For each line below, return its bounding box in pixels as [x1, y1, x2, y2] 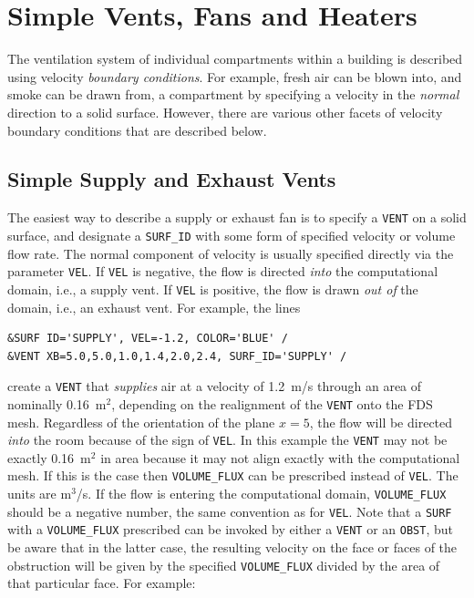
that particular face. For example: [7, 573, 196, 593]
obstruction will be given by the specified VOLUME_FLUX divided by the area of [7, 555, 440, 574]
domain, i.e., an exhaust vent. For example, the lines [7, 297, 301, 316]
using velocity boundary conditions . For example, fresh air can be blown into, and [7, 67, 462, 86]
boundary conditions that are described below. [7, 120, 267, 139]
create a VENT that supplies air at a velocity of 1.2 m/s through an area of [7, 376, 422, 396]
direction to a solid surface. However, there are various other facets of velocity [7, 102, 443, 121]
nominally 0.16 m [7, 394, 107, 413]
